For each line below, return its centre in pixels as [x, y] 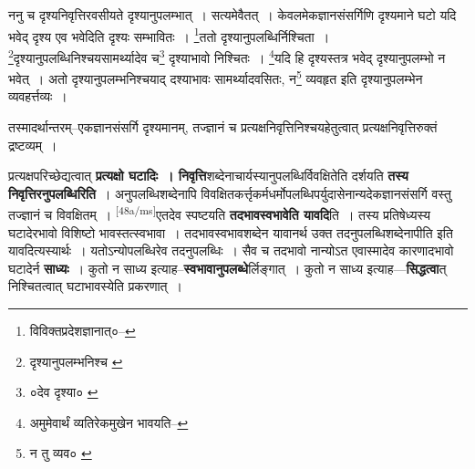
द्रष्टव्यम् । [33, 145]
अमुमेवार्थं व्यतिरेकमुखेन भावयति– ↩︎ [109, 422]
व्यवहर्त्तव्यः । [38, 96]
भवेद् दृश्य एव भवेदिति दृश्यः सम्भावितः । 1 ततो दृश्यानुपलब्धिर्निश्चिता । [169, 35]
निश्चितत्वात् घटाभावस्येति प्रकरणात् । [95, 286]
